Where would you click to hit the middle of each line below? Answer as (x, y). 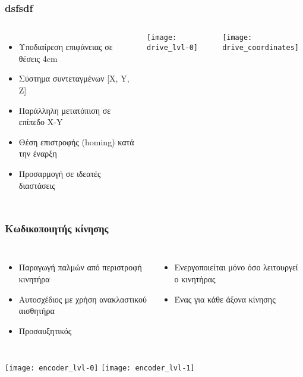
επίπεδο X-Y (41, 122)
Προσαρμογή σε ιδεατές (60, 173)
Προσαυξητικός (45, 330)
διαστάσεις (37, 185)
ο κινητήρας (195, 278)
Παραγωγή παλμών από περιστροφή (80, 267)
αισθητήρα (37, 311)
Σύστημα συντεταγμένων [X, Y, (74, 78)
